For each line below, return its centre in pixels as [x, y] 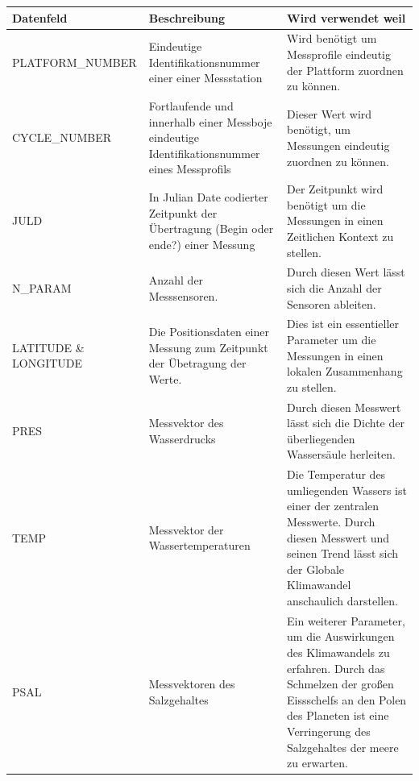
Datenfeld [40, 17]
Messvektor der [186, 529]
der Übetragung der [197, 363]
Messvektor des [186, 423]
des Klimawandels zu [338, 652]
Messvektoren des [192, 684]
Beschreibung [187, 17]
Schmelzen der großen [340, 684]
